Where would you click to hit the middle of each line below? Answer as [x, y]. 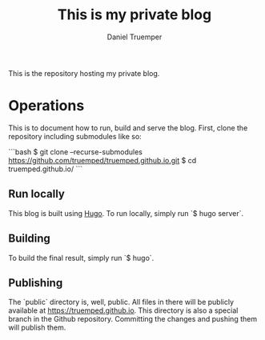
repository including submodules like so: [75, 136]
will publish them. [37, 328]
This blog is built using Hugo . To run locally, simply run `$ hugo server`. [126, 213]
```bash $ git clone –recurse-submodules [75, 152]
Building [29, 239]
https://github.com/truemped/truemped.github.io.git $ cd [102, 160]
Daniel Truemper [135, 37]
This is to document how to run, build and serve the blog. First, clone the [128, 128]
